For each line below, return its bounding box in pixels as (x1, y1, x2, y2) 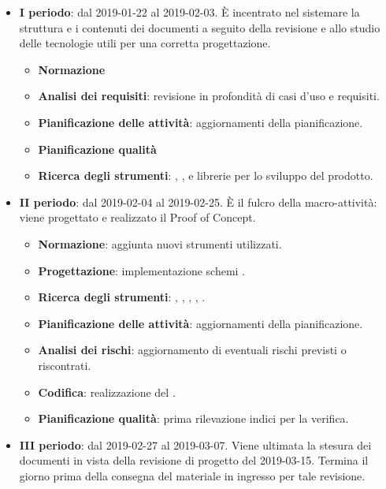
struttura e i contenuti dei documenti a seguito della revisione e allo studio (19, 19, 380, 35)
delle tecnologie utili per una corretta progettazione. (19, 35, 271, 51)
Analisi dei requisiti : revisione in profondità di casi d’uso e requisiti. (38, 88, 380, 104)
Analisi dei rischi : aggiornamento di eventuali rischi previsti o (38, 342, 347, 358)
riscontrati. (38, 356, 91, 373)
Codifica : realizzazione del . (38, 383, 176, 400)
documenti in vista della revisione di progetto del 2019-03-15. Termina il (19, 452, 369, 468)
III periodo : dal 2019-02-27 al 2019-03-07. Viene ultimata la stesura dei (19, 436, 372, 453)
